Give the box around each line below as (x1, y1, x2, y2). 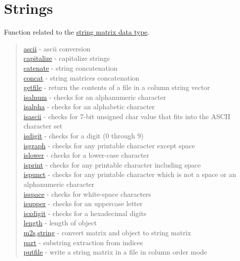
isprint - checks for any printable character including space (23, 159, 201, 170)
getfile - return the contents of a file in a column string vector (23, 82, 210, 92)
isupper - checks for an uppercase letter (23, 198, 143, 209)
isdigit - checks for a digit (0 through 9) (23, 130, 144, 141)
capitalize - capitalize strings (23, 53, 110, 63)
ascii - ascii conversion (23, 43, 90, 53)
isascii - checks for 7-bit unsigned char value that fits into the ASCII (23, 111, 231, 121)
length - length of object (23, 217, 97, 228)
